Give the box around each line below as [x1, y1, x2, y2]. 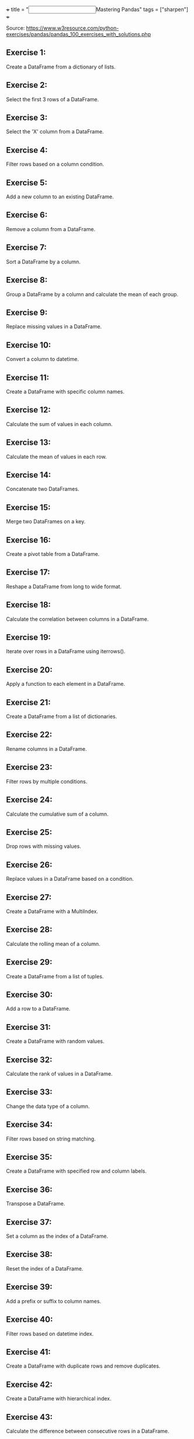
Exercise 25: [6, 827, 53, 837]
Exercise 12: [6, 405, 51, 415]
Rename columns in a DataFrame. [6, 745, 87, 752]
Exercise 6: [6, 210, 48, 220]
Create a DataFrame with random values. [6, 1038, 105, 1045]
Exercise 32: [6, 1055, 53, 1064]
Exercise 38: [6, 1249, 53, 1259]
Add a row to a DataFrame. [6, 1005, 71, 1012]
